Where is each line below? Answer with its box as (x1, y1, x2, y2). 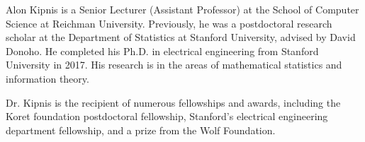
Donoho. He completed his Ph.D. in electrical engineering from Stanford (6, 43, 319, 58)
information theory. (6, 71, 89, 85)
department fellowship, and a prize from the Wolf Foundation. (6, 122, 276, 137)
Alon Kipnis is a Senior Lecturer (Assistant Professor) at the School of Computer (6, 2, 359, 16)
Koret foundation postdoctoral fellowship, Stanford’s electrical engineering (6, 109, 328, 124)
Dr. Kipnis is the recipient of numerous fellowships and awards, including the (6, 95, 341, 110)
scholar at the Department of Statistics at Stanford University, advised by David (6, 30, 356, 45)
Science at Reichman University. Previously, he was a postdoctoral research (6, 16, 332, 30)
